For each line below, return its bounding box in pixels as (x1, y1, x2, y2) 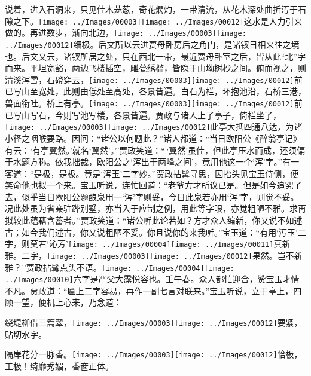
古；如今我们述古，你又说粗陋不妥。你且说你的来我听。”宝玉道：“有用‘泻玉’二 (5, 225, 306, 238)
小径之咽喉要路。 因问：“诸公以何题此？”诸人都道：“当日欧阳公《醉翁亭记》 (5, 132, 301, 144)
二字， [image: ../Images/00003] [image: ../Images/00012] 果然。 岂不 (22, 249, 294, 261)
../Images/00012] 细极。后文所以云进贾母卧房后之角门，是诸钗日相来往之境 (5, 38, 300, 50)
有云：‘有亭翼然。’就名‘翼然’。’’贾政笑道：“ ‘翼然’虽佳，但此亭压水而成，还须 (5, 143, 297, 156)
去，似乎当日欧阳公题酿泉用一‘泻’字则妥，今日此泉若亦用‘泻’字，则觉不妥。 (5, 190, 299, 203)
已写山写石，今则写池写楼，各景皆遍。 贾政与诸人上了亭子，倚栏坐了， (5, 108, 281, 121)
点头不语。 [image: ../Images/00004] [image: (59, 261, 234, 273)
